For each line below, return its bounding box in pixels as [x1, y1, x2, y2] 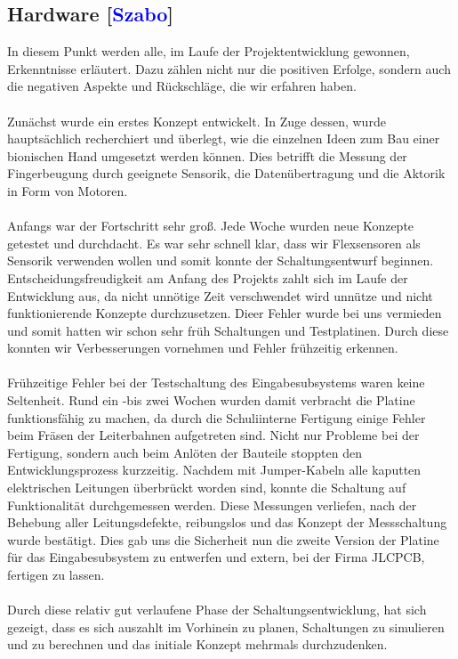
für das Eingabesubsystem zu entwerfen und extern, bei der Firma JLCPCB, [7, 548, 425, 566]
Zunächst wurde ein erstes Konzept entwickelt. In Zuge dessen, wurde [7, 111, 386, 130]
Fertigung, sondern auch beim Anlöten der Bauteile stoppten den [7, 443, 362, 461]
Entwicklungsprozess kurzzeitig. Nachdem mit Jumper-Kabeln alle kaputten [7, 460, 422, 479]
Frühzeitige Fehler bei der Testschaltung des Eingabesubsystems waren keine [7, 373, 425, 392]
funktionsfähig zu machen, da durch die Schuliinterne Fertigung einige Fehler [7, 408, 426, 427]
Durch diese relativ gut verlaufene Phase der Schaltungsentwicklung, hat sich [7, 600, 427, 619]
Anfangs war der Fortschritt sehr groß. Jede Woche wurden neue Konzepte [7, 216, 414, 235]
